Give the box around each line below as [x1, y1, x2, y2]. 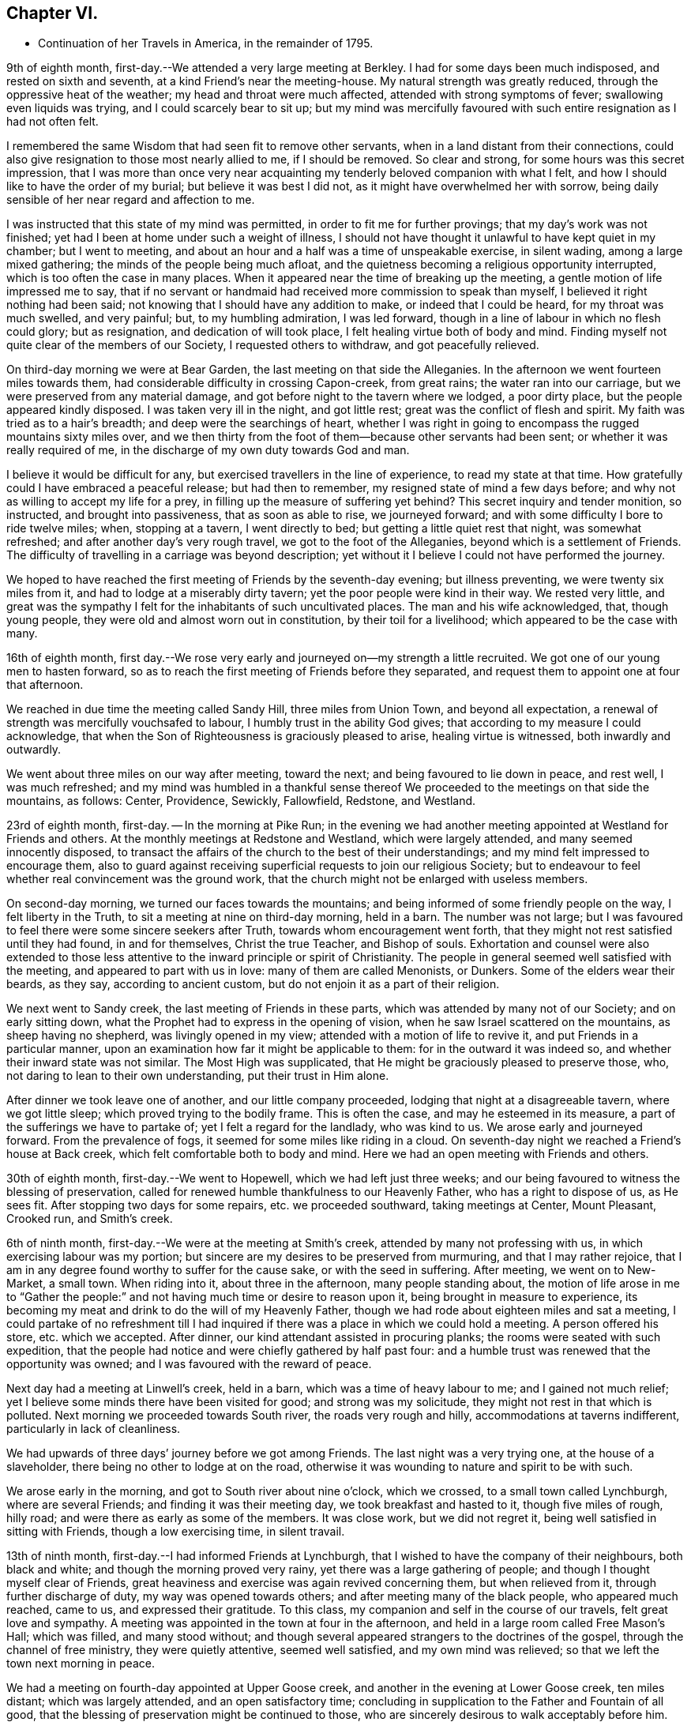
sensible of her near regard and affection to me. [6, 193, 255, 207]
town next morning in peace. [6, 1656, 155, 1671]
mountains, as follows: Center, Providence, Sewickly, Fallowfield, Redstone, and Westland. [6, 794, 476, 808]
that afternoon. [6, 678, 84, 692]
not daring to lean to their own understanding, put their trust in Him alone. [6, 1069, 389, 1083]
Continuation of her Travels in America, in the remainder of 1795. [38, 36, 374, 51]
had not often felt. [6, 115, 99, 129]
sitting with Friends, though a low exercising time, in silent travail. [6, 1525, 345, 1539]
